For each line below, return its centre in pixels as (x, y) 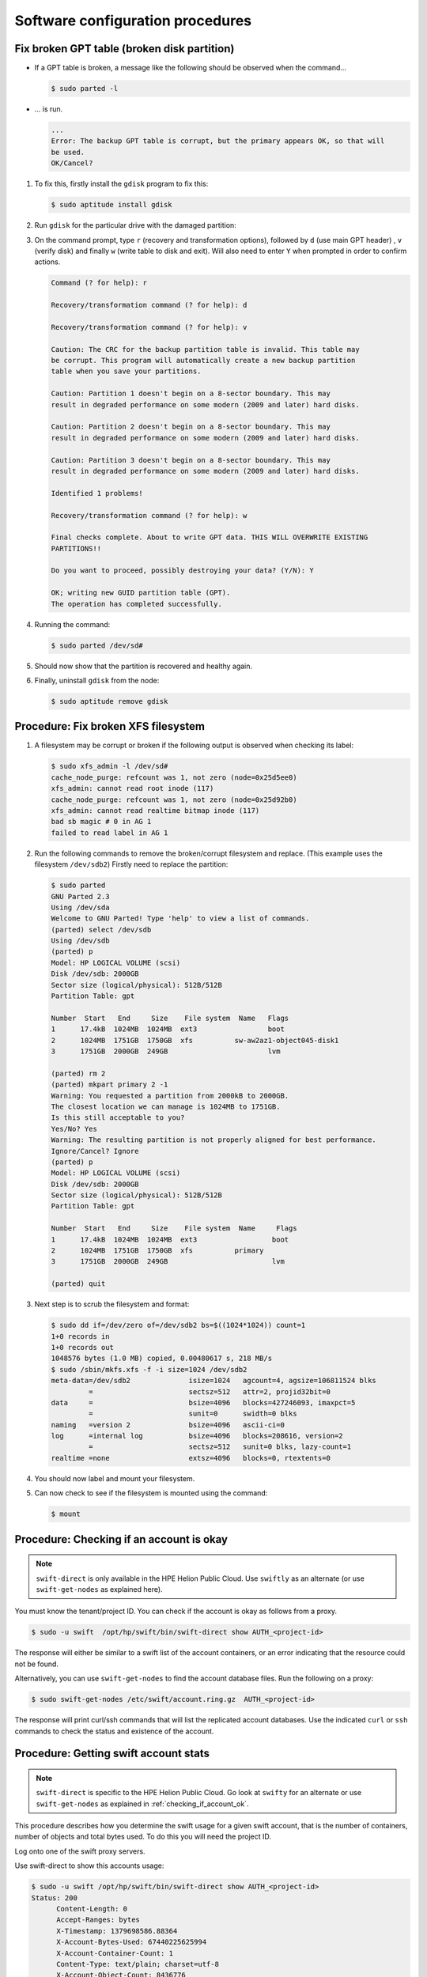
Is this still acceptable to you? (118, 1118)
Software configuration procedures (133, 21)
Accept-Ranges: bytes (98, 1920)
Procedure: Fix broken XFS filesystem (110, 726)
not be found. (37, 1664)
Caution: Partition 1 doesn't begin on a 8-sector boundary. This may (191, 394)
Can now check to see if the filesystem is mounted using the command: (151, 1493)
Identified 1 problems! (97, 493)
